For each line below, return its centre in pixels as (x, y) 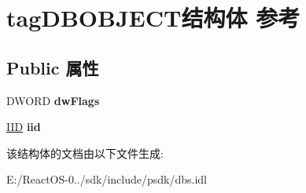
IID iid (24, 127)
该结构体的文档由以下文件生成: (85, 153)
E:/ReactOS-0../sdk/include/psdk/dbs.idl (107, 179)
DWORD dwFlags (53, 100)
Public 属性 (53, 67)
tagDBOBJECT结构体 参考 (153, 18)
